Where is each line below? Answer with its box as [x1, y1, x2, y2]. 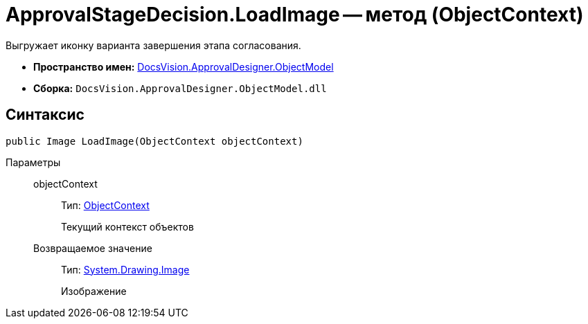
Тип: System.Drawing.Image [61, 263, 190, 276]
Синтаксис [6, 106, 84, 124]
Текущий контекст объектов [61, 220, 194, 233]
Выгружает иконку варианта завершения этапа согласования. [6, 39, 301, 51]
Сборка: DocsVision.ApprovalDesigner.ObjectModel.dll [33, 82, 327, 94]
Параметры [6, 156, 61, 168]
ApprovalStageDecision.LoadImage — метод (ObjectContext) [6, 3, 584, 26]
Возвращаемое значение [33, 242, 152, 254]
